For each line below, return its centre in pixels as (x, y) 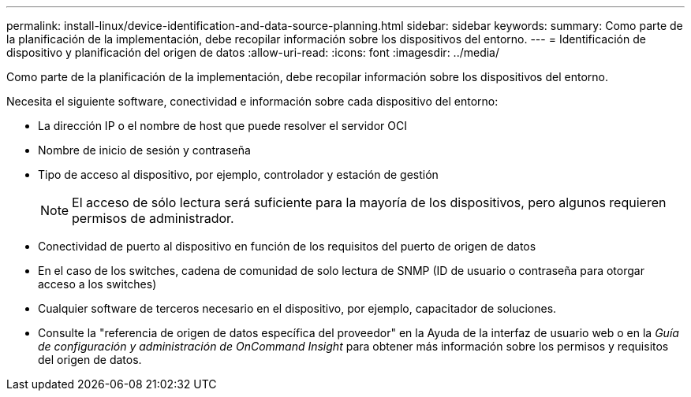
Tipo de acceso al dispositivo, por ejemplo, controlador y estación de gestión (238, 174)
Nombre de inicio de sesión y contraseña (144, 150)
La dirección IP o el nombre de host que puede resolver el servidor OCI (222, 126)
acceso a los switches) (97, 284)
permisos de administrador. (153, 218)
